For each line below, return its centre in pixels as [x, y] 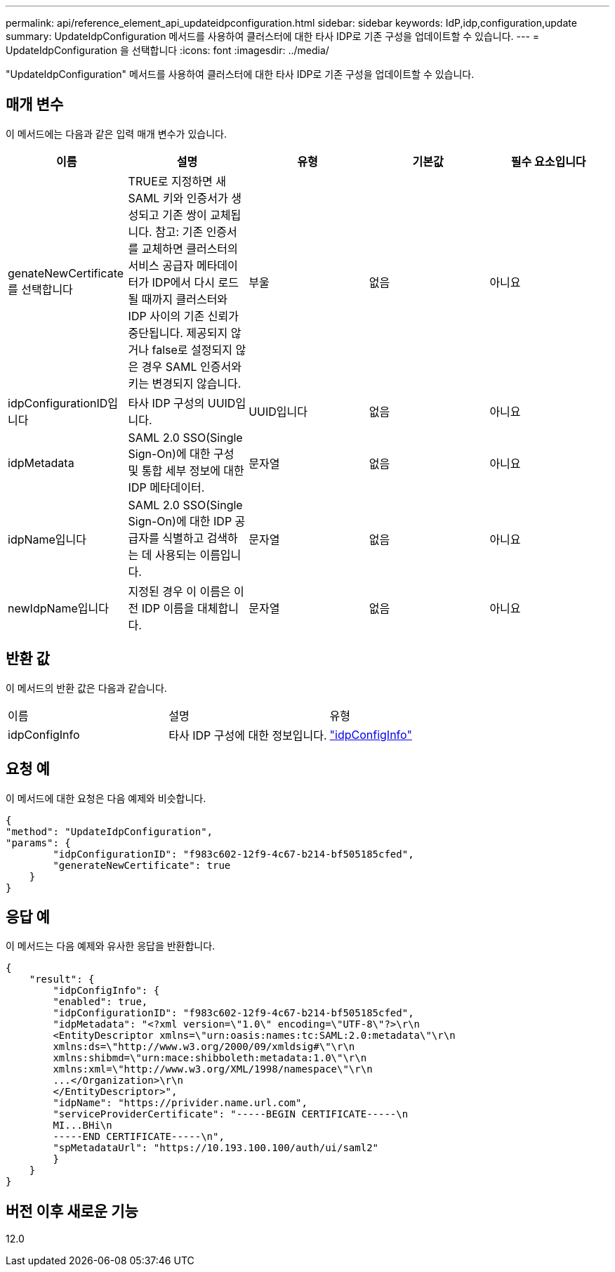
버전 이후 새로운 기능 [72, 1211]
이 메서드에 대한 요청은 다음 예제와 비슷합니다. [106, 798]
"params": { [38, 842]
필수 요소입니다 [548, 161]
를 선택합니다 [40, 289]
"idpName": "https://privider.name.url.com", [180, 1103]
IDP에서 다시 [183, 282]
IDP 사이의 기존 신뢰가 [183, 316]
